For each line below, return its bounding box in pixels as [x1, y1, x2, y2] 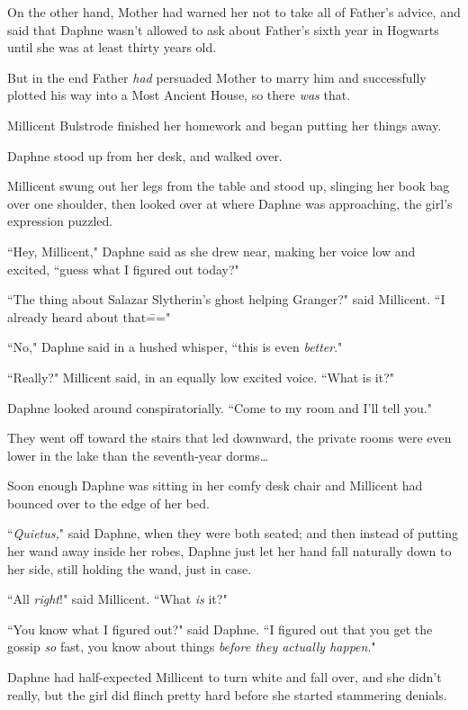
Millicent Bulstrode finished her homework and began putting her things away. [7, 115, 442, 134]
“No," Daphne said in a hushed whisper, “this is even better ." [7, 337, 343, 356]
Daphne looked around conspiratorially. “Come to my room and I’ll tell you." [7, 398, 432, 417]
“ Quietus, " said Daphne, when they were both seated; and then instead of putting [7, 524, 459, 543]
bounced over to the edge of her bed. [7, 493, 210, 512]
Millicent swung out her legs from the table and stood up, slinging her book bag [7, 176, 450, 195]
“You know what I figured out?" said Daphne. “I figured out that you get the [7, 619, 433, 638]
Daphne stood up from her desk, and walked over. [7, 146, 283, 165]
